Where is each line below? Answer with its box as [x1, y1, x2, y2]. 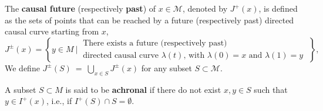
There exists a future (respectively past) [83, 39, 227, 48]
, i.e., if [46, 95, 72, 107]
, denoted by [182, 2, 228, 14]
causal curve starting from [5, 25, 99, 37]
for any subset [141, 61, 192, 74]
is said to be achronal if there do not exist [65, 83, 221, 95]
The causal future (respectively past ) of [5, 2, 156, 14]
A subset [5, 83, 36, 95]
